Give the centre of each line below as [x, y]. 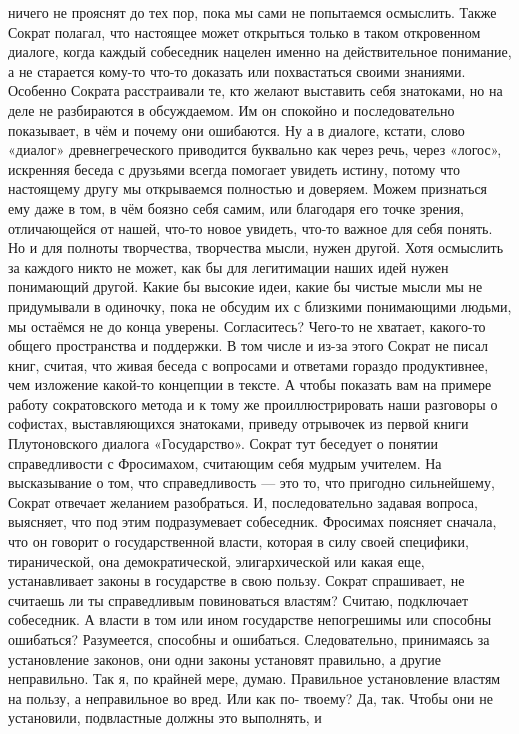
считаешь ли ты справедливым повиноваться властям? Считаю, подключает [238, 599]
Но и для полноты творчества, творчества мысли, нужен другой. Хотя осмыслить [256, 247]
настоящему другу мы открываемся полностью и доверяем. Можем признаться [248, 188]
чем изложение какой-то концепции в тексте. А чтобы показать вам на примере [250, 384]
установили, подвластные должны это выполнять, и [165, 717]
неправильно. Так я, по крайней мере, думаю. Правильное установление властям [254, 678]
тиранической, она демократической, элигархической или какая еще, [216, 560]
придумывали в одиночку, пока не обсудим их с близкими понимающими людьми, [260, 305]
